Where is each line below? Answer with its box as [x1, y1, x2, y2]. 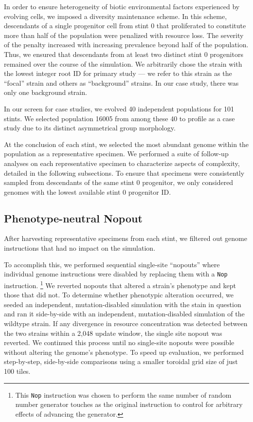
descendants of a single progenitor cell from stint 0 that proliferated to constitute [4, 20, 246, 31]
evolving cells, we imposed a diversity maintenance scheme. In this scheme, [4, 11, 227, 21]
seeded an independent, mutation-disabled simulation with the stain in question [4, 299, 241, 309]
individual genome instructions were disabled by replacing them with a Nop [4, 269, 228, 279]
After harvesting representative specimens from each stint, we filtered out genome [4, 233, 247, 243]
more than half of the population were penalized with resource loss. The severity [4, 30, 244, 40]
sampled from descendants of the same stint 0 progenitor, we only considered [4, 177, 234, 187]
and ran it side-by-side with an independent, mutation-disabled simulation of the [4, 309, 245, 319]
